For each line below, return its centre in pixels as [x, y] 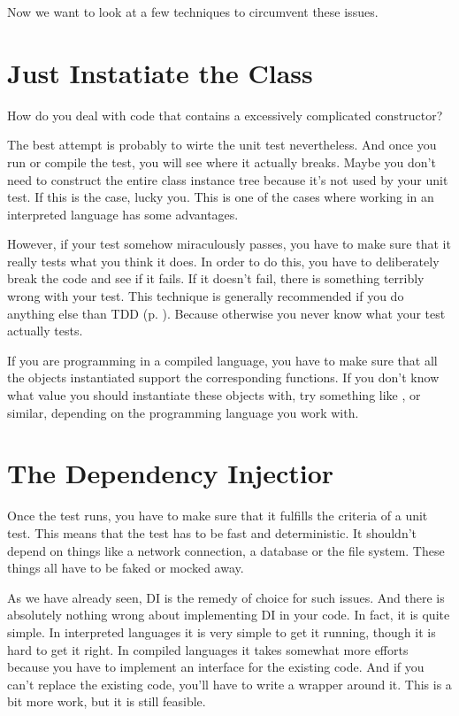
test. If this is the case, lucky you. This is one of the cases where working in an [221, 197]
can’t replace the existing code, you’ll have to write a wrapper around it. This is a [229, 684]
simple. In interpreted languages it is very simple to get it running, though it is [222, 631]
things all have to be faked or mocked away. [126, 568]
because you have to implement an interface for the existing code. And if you [216, 667]
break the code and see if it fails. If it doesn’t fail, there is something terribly [216, 278]
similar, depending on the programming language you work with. [183, 412]
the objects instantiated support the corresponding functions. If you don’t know [223, 377]
